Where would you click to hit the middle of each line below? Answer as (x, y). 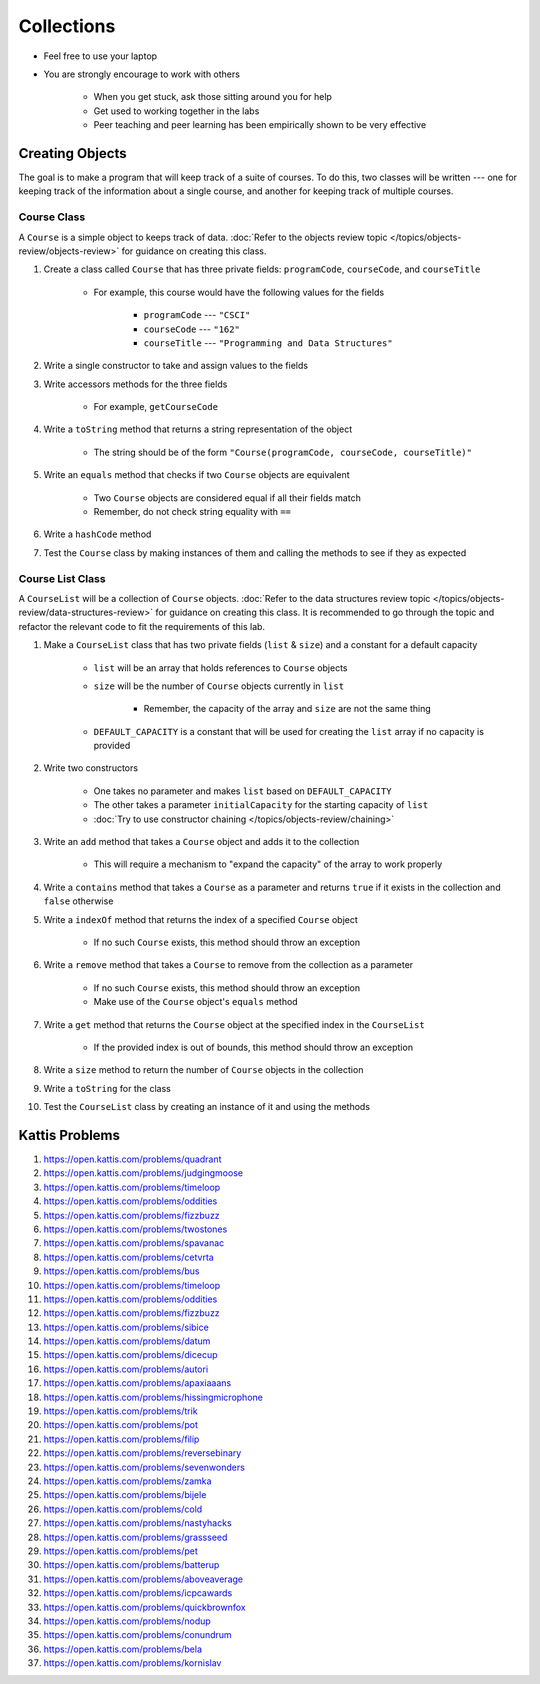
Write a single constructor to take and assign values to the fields (176, 366)
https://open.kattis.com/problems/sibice (126, 1327)
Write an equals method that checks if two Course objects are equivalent (196, 475)
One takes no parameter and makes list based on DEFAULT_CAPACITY (242, 791)
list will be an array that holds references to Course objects (220, 667)
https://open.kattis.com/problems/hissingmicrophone (153, 1397)
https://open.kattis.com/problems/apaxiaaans (137, 1383)
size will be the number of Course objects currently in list (219, 686)
